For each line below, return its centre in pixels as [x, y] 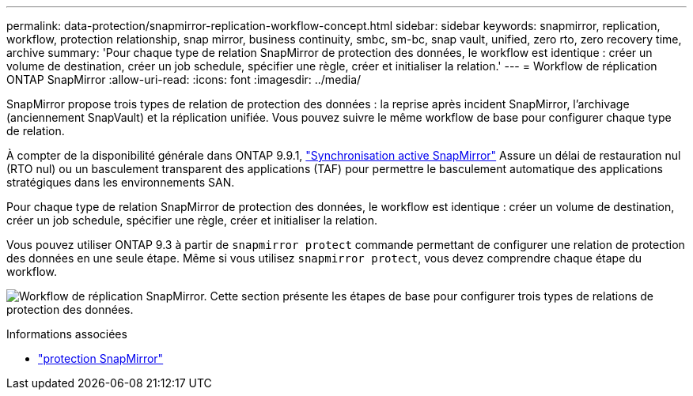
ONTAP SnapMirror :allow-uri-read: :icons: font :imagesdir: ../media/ [184, 79]
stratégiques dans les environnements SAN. [121, 182]
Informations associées [67, 334]
